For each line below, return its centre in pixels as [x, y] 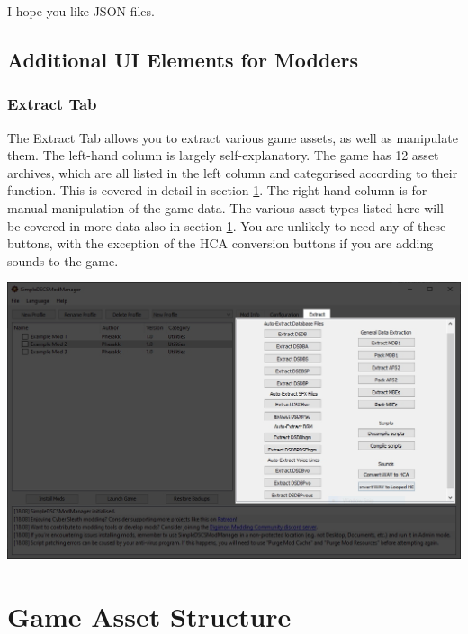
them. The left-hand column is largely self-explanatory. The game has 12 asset [223, 155]
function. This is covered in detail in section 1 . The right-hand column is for [217, 190]
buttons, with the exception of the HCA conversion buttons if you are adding [220, 243]
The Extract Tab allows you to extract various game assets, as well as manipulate [233, 137]
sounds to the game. [63, 260]
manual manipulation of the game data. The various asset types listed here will [226, 207]
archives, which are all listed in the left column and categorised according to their [233, 172]
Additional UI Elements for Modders [183, 59]
